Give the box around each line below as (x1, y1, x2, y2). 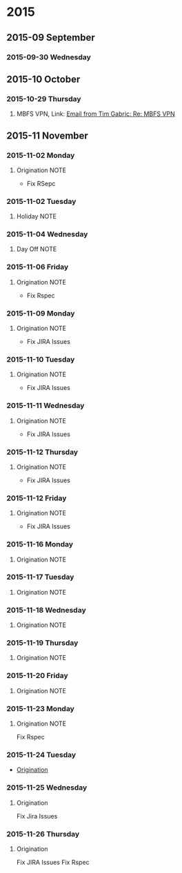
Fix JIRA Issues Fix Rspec (16, 858, 90, 866)
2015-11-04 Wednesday (6, 229, 88, 239)
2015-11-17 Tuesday (6, 573, 74, 582)
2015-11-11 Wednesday (6, 401, 85, 411)
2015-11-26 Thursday (6, 829, 80, 839)
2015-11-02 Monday (6, 150, 75, 160)
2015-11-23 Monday (6, 703, 75, 713)
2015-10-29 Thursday (6, 94, 81, 103)
